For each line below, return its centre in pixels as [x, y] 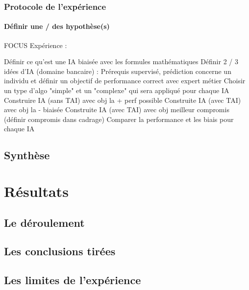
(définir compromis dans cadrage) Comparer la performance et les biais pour [119, 119]
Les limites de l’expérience [73, 280]
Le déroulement [44, 222]
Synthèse [27, 155]
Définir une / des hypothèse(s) [57, 26]
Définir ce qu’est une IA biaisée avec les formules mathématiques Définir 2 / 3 [121, 61]
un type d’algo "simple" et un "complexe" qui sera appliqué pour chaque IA [117, 90]
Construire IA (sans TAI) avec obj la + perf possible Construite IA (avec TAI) [123, 100]
